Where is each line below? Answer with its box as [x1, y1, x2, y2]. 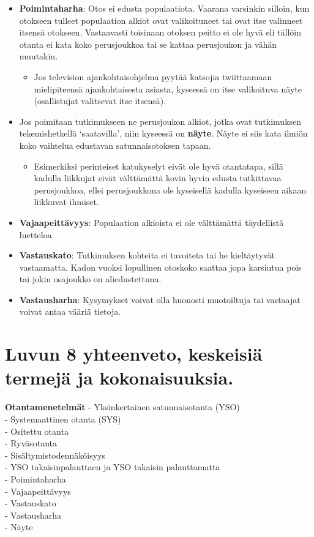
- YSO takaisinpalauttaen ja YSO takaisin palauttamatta [5, 460, 220, 473]
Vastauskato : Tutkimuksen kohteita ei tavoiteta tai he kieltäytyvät [19, 249, 275, 261]
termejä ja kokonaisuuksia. [5, 365, 234, 390]
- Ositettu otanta [5, 424, 69, 437]
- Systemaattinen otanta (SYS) [5, 412, 121, 425]
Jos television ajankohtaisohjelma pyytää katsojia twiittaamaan [34, 70, 272, 83]
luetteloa [19, 228, 52, 241]
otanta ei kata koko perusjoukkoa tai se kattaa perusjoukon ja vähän [19, 37, 277, 50]
